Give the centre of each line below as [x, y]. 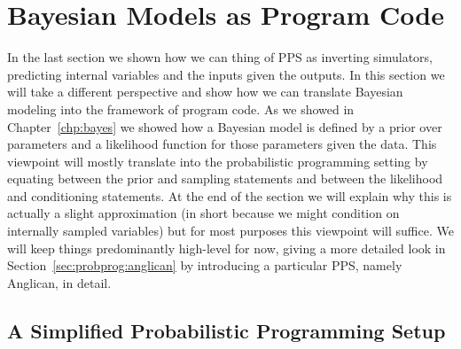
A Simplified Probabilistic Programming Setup [227, 330]
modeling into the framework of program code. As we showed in [181, 109]
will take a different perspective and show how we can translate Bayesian [205, 92]
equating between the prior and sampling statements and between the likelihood [225, 178]
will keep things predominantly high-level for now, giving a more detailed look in [227, 248]
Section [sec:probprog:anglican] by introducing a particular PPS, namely [205, 265]
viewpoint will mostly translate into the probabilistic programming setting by [218, 161]
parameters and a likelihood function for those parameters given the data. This [222, 144]
